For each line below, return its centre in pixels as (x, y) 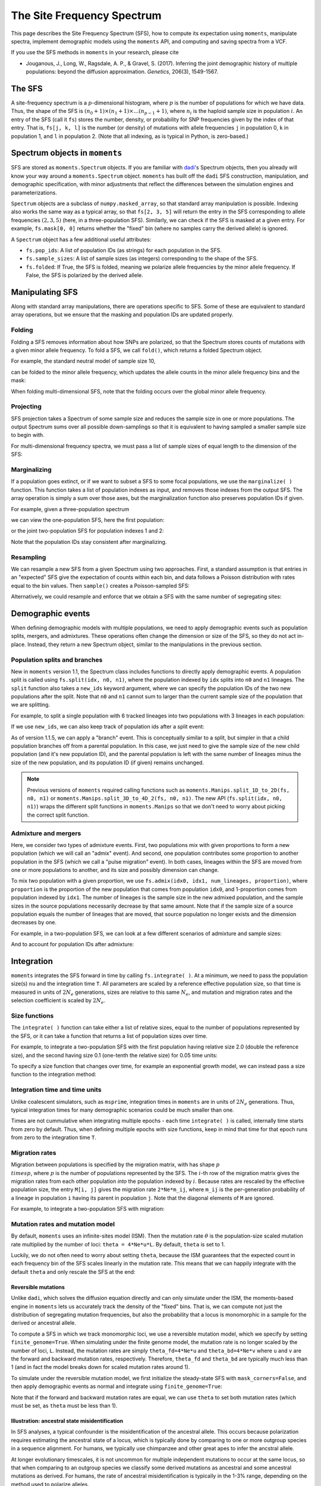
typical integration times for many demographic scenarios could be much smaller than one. (122, 1110)
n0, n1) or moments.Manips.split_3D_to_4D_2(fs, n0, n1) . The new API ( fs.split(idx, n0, (155, 798)
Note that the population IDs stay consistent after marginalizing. (89, 541)
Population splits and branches (57, 660)
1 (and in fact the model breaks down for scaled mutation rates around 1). (100, 1367)
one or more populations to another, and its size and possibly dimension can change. (115, 870)
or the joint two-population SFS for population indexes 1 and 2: (87, 531)
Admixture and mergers (46, 833)
